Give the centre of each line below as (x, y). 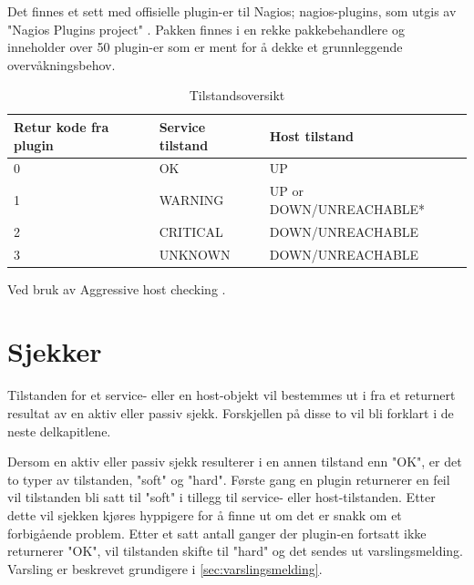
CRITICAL (191, 231)
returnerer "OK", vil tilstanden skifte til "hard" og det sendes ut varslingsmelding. (236, 551)
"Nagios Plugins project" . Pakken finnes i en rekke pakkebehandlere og (206, 29)
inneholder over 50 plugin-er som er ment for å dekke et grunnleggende (205, 47)
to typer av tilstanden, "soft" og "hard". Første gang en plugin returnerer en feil (229, 479)
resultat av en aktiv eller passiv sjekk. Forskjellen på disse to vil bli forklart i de (231, 412)
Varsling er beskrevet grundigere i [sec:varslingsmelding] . (165, 568)
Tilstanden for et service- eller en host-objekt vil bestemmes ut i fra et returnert (232, 395)
